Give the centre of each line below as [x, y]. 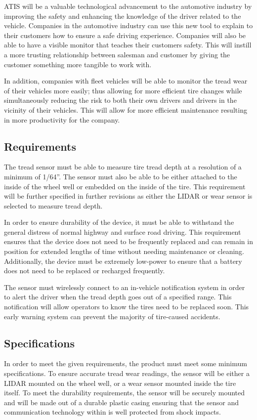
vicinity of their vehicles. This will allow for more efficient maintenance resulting [126, 109]
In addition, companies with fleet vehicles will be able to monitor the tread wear [126, 81]
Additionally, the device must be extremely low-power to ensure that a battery [123, 261]
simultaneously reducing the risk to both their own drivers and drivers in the [120, 100]
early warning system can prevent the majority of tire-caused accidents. [112, 316]
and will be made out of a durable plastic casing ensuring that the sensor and [121, 402]
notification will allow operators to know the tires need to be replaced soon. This [127, 307]
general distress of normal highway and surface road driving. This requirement [123, 231]
